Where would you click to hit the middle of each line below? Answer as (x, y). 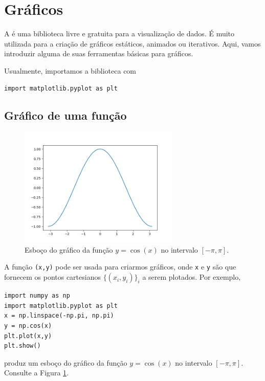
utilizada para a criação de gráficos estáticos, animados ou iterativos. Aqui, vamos (132, 43)
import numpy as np (37, 296)
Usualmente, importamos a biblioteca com (70, 70)
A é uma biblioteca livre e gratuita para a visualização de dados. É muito (119, 33)
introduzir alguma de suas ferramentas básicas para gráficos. (99, 53)
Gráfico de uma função (65, 115)
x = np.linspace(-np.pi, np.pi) (59, 316)
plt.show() (23, 346)
